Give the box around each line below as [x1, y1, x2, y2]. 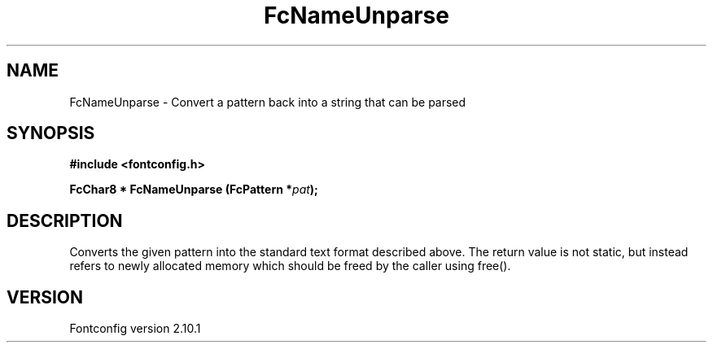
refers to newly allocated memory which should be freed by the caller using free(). [69, 259, 511, 273]
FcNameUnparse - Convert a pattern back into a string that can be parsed [69, 94, 466, 109]
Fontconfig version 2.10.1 [69, 321, 201, 336]
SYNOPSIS [7, 123, 95, 144]
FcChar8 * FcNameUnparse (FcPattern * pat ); [69, 182, 318, 197]
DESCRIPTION [7, 210, 123, 231]
